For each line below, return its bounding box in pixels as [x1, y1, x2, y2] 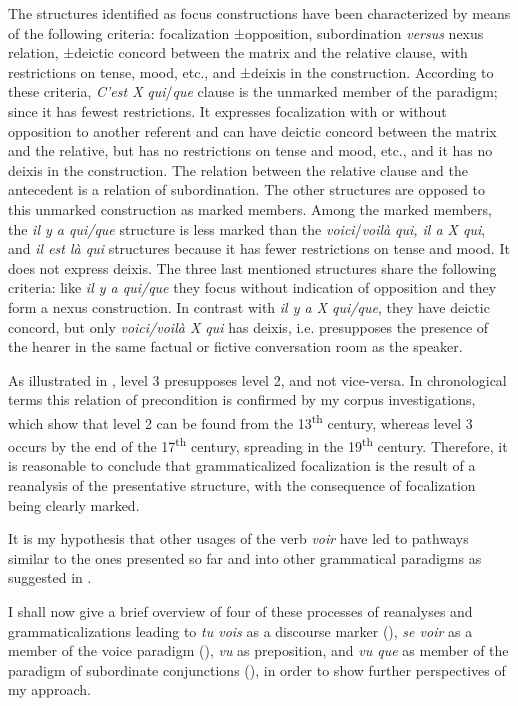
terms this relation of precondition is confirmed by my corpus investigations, [8, 389, 476, 410]
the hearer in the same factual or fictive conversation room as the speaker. [8, 336, 463, 357]
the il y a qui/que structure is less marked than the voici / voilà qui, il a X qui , [8, 218, 486, 239]
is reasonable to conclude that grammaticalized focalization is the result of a [8, 455, 476, 476]
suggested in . [8, 567, 92, 588]
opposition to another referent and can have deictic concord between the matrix [8, 120, 497, 141]
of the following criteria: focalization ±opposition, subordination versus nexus [8, 22, 484, 43]
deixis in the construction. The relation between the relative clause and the [8, 159, 468, 180]
